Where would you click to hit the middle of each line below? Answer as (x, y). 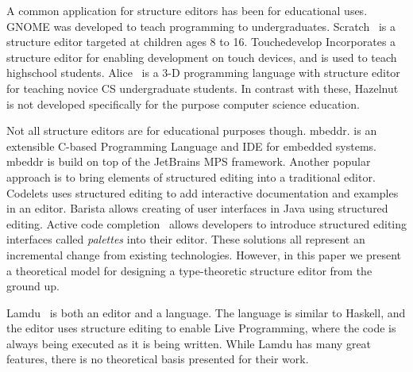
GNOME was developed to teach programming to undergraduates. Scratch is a (201, 26)
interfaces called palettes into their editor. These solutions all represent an (186, 239)
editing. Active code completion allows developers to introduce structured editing (207, 223)
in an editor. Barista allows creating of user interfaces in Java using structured (197, 208)
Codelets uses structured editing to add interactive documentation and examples (203, 192)
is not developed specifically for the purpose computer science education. (183, 104)
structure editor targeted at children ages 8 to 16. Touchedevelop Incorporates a (201, 42)
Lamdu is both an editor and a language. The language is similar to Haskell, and (206, 312)
